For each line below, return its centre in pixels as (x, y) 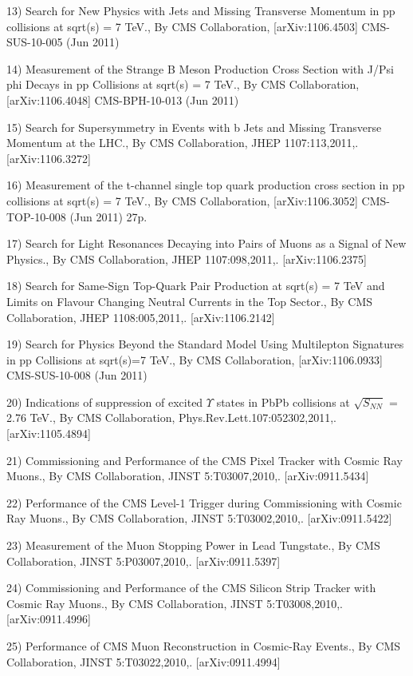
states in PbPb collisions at (283, 402)
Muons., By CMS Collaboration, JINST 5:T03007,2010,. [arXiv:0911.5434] (188, 476)
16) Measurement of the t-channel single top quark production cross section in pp (206, 185)
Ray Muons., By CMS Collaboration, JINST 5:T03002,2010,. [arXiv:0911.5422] (199, 518)
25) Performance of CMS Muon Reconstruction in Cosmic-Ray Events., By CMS (204, 646)
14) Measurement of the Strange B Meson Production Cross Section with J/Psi (200, 68)
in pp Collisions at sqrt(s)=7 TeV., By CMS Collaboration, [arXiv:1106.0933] (195, 359)
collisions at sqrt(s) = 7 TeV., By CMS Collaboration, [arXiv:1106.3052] (182, 200)
